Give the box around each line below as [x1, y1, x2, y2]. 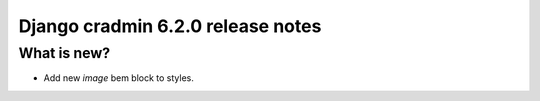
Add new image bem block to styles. [43, 72, 195, 84]
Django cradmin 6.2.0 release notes [18, 15, 322, 37]
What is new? [18, 44, 111, 62]
